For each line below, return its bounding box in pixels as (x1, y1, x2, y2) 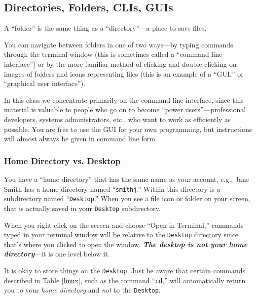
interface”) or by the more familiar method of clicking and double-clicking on (4, 58, 237, 69)
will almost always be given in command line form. (4, 133, 157, 144)
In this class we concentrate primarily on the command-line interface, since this (4, 94, 244, 105)
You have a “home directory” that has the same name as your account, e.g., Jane (4, 173, 250, 184)
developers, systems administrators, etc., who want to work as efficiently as (4, 114, 231, 124)
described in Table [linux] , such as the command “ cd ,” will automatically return (4, 275, 246, 285)
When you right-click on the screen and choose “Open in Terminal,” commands (4, 219, 244, 230)
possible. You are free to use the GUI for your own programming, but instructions (4, 124, 252, 134)
